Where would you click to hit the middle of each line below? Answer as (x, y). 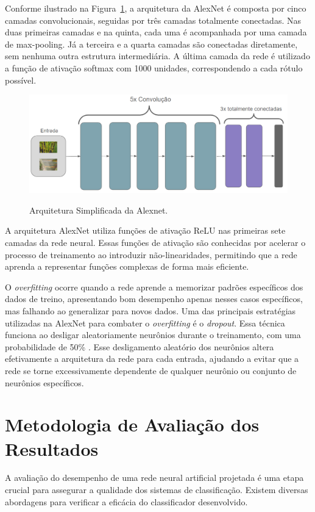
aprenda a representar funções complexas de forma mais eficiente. (127, 266)
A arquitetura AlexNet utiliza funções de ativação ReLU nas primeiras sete (145, 230)
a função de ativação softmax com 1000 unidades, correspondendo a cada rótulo (154, 67)
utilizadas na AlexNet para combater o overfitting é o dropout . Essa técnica (145, 323)
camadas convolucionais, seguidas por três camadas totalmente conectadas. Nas (153, 20)
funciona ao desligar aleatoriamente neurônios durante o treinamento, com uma (153, 335)
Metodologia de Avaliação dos (132, 424)
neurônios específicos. (44, 382)
